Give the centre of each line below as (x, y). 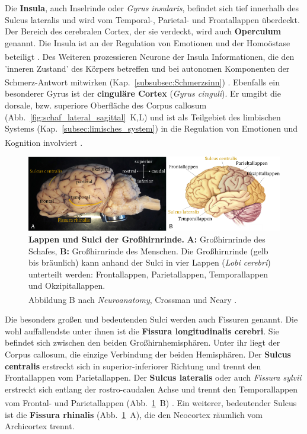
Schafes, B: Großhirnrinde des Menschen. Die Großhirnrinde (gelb (148, 250)
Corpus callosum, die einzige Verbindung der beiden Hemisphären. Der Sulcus (148, 354)
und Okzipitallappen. (67, 285)
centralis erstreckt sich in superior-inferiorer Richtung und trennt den (133, 366)
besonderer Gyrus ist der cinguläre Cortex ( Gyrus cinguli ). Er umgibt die (143, 93)
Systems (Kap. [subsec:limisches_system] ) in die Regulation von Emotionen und (151, 128)
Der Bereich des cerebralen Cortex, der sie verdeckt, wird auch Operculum (143, 31)
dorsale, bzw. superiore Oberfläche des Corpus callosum (106, 105)
